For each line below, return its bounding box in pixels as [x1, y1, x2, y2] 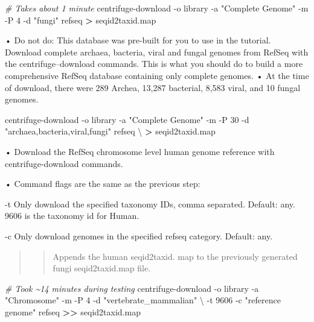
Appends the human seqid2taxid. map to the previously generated [53, 250, 298, 262]
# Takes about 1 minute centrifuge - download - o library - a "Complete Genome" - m [5, 2, 309, 14]
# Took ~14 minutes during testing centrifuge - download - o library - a [5, 282, 259, 294]
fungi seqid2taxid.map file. [53, 262, 151, 274]
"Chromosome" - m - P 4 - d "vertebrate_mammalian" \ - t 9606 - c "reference [5, 294, 281, 306]
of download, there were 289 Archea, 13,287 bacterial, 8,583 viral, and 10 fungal [5, 81, 301, 93]
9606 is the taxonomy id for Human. [5, 209, 139, 222]
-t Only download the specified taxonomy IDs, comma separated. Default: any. [5, 197, 295, 210]
